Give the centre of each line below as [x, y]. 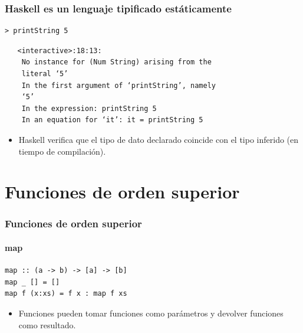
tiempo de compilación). [62, 151]
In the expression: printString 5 [89, 108]
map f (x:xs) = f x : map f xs [66, 294]
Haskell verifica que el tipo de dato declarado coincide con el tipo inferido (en [159, 139]
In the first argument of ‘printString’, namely [118, 85]
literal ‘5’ [45, 74]
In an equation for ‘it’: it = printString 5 [112, 120]
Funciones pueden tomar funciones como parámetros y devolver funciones [151, 313]
